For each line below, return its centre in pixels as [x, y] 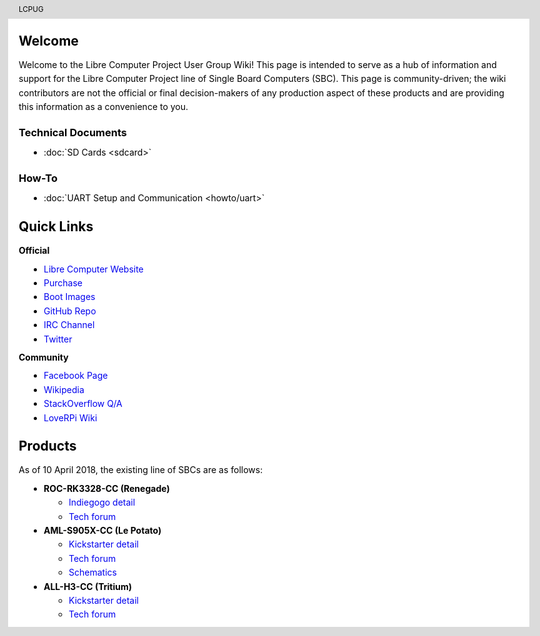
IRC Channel [69, 325]
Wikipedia [64, 389]
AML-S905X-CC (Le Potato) [102, 530]
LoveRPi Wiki [70, 417]
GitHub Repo [70, 311]
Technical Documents [72, 132]
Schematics [92, 572]
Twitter [58, 339]
